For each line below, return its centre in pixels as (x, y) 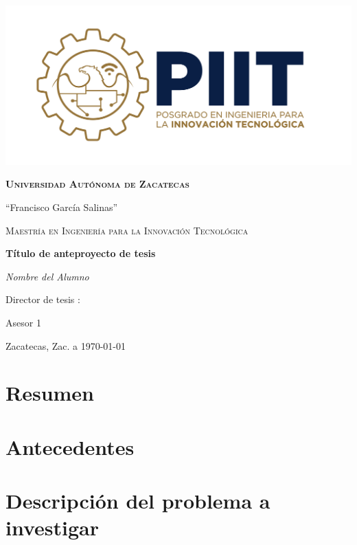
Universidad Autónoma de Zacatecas (97, 184)
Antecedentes (70, 446)
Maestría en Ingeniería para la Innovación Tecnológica (127, 230)
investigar (52, 527)
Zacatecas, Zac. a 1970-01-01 (66, 345)
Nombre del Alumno (47, 276)
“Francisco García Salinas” (62, 207)
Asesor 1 (23, 322)
